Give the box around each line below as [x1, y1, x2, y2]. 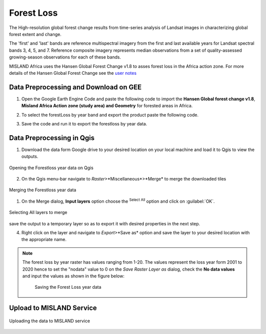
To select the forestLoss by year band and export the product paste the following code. [21, 112, 199, 118]
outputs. [21, 153, 38, 159]
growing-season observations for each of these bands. [9, 54, 121, 60]
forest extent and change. [9, 31, 62, 37]
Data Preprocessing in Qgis [9, 133, 95, 142]
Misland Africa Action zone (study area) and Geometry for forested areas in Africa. [21, 103, 193, 109]
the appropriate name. [21, 237, 66, 243]
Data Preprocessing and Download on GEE [9, 83, 142, 91]
